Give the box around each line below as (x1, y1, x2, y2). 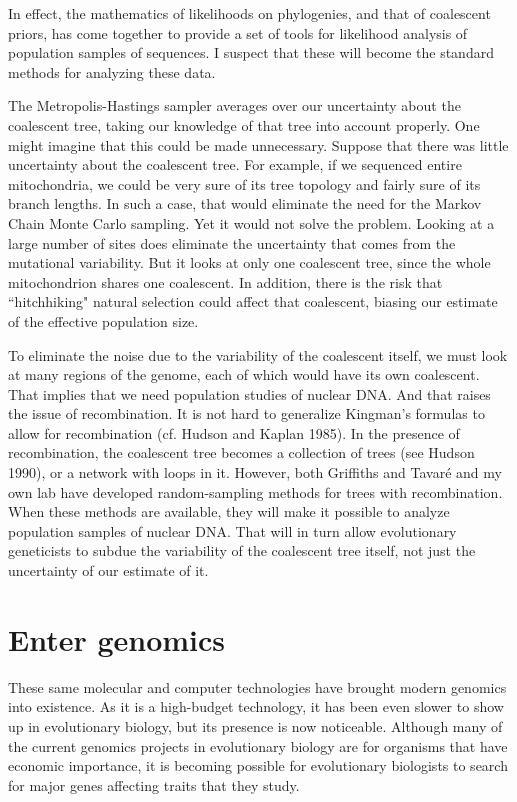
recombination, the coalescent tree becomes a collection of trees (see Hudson (8, 442, 475, 463)
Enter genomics (8, 618, 226, 659)
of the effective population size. (8, 310, 199, 331)
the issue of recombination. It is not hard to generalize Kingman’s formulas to (8, 403, 485, 424)
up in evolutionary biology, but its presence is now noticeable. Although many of (8, 715, 503, 736)
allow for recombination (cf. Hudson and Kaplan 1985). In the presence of (8, 422, 460, 443)
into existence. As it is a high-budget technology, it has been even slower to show (8, 696, 504, 717)
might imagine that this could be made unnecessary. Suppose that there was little (8, 134, 509, 155)
